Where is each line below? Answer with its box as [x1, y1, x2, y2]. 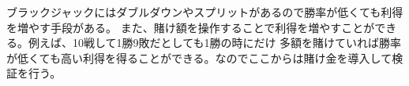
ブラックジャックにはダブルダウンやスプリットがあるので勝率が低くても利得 [6, 4, 403, 20]
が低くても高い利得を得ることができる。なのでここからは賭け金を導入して [6, 49, 392, 66]
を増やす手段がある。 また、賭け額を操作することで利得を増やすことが [6, 19, 375, 35]
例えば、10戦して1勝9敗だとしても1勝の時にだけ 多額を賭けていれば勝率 [28, 34, 402, 51]
